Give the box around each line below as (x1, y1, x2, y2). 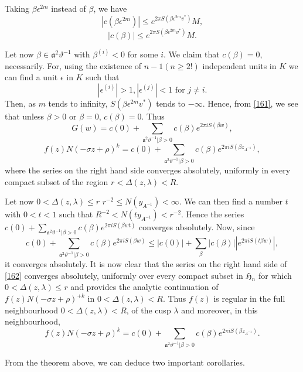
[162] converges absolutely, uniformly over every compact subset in (5, 269, 243, 281)
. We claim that (164, 48, 220, 60)
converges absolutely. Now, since (139, 221, 255, 233)
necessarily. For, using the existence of (5, 59, 142, 71)
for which (258, 269, 292, 281)
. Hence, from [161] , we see (202, 97, 298, 109)
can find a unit (5, 71, 58, 83)
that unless (5, 110, 45, 122)
